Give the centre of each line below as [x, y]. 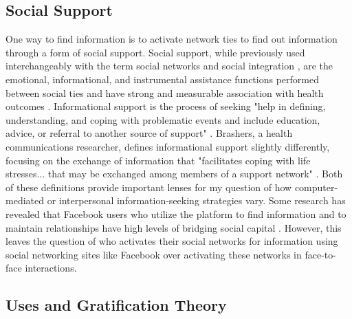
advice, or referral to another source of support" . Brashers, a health [149, 133]
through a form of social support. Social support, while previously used [155, 52]
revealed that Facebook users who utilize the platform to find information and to [176, 213]
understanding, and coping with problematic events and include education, [163, 119]
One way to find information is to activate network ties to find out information [172, 39]
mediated [25, 200]
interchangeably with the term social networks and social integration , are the [169, 66]
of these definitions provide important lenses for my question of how [149, 187]
